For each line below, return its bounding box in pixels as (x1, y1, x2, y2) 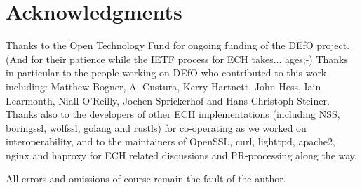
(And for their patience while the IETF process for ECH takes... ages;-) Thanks (6, 51, 348, 66)
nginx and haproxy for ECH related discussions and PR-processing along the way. (6, 147, 357, 162)
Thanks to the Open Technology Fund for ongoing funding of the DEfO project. (6, 38, 350, 53)
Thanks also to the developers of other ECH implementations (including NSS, (6, 107, 340, 121)
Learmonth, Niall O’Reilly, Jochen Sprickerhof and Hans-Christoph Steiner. (6, 93, 330, 107)
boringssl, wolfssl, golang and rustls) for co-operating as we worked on (6, 120, 307, 135)
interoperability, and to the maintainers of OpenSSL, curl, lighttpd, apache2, (6, 134, 335, 149)
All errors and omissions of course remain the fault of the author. (6, 171, 286, 186)
